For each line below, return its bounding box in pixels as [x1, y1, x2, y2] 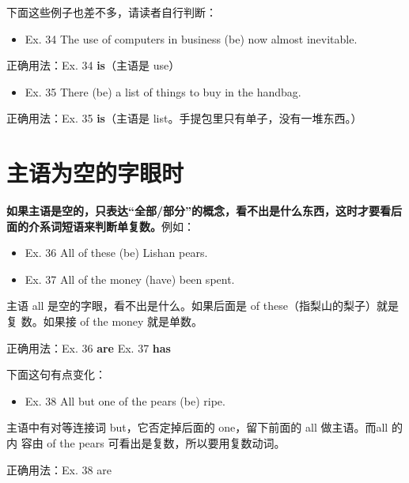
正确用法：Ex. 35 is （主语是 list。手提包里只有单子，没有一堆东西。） [6, 110, 362, 126]
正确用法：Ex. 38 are [6, 461, 112, 477]
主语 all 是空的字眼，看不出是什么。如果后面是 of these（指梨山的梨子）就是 [6, 297, 399, 314]
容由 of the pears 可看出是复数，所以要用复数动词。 [21, 435, 286, 451]
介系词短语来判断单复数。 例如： [28, 217, 195, 234]
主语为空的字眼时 [6, 157, 184, 189]
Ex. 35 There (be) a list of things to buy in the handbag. [25, 83, 301, 100]
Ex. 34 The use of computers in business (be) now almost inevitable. [25, 30, 358, 47]
